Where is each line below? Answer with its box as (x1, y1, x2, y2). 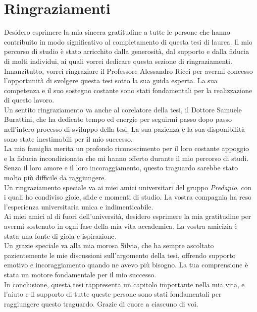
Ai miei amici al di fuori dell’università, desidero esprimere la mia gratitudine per (4, 211, 251, 221)
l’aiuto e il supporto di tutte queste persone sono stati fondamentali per (4, 289, 222, 299)
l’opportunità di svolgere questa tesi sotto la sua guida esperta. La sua (4, 75, 218, 86)
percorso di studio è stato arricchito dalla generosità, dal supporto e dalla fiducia (4, 46, 249, 56)
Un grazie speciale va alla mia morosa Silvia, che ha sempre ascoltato (4, 240, 214, 251)
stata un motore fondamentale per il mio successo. (4, 269, 156, 279)
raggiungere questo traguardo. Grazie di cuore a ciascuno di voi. (4, 298, 199, 309)
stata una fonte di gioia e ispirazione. (4, 230, 116, 241)
